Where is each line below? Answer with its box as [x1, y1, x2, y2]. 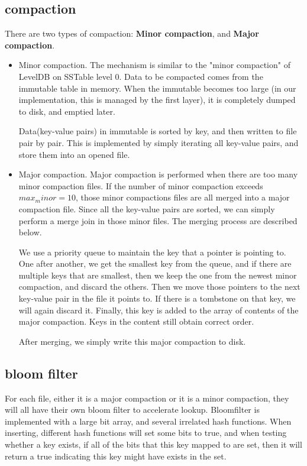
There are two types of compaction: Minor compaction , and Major [5, 27, 259, 40]
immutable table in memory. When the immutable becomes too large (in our [18, 82, 296, 94]
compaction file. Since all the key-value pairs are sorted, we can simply [18, 202, 275, 215]
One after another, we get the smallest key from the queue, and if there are [18, 257, 292, 270]
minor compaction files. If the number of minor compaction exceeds [18, 179, 263, 192]
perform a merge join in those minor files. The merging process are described [18, 214, 298, 226]
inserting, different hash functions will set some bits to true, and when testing [5, 426, 287, 439]
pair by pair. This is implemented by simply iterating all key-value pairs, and [18, 136, 299, 148]
